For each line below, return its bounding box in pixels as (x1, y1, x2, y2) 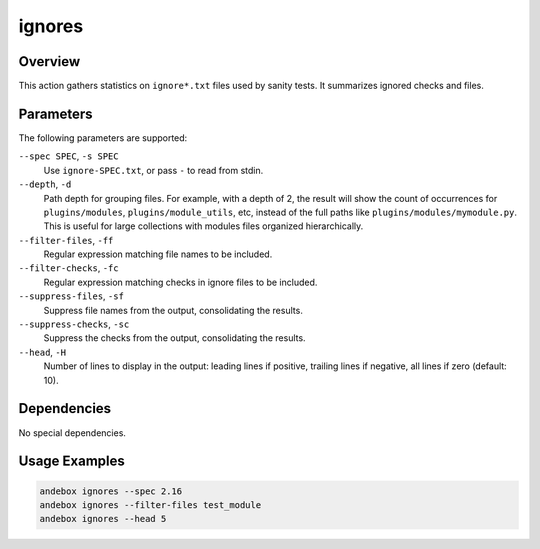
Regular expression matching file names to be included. (43, 248, 273, 260)
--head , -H (18, 346, 67, 358)
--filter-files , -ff (18, 234, 114, 246)
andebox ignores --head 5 (39, 513, 167, 525)
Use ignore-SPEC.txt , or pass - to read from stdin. (43, 164, 264, 176)
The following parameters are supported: (18, 131, 188, 144)
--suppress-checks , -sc (18, 318, 130, 330)
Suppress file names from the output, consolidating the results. (43, 304, 304, 316)
